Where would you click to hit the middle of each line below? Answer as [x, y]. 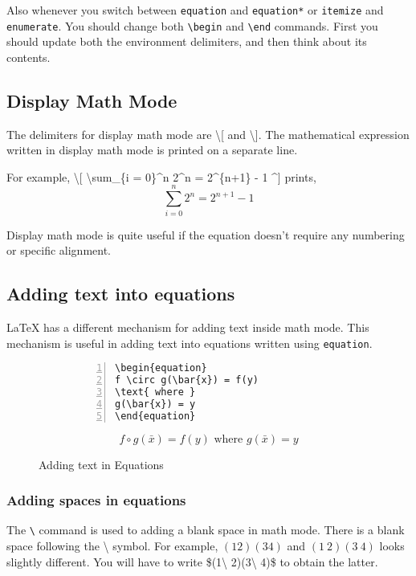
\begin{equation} [161, 368]
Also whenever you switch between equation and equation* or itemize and [195, 10]
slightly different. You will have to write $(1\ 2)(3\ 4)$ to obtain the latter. [192, 561]
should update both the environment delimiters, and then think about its [187, 41]
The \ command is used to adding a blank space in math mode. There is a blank [206, 530]
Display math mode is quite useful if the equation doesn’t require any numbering [206, 234]
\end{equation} [155, 416]
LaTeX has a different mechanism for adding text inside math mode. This [188, 327]
